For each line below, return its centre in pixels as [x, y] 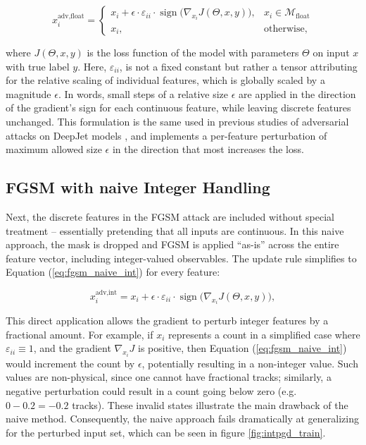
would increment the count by [70, 363]
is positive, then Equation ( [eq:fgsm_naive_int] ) [242, 348]
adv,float [71, 17]
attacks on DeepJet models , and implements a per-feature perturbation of [166, 135]
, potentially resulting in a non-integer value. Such [250, 363]
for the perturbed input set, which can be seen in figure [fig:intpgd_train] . [166, 432]
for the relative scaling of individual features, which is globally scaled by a [165, 80]
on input [331, 52]
